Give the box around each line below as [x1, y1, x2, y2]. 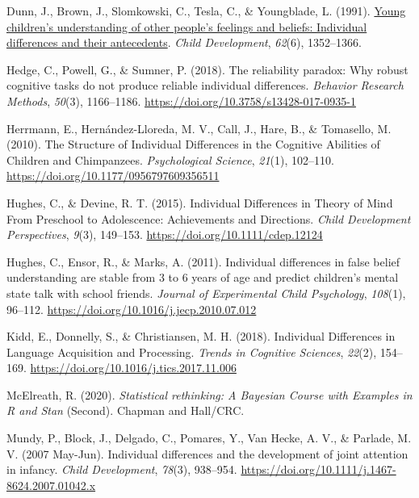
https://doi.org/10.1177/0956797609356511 [6, 167, 220, 184]
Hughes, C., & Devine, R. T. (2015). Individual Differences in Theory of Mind [6, 194, 393, 211]
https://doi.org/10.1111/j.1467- [241, 461, 396, 478]
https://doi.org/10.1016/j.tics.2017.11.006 [30, 359, 237, 376]
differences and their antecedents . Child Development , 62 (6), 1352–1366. [6, 34, 362, 51]
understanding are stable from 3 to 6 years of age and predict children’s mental [6, 269, 399, 286]
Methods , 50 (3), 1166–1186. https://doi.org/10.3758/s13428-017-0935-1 [6, 92, 356, 109]
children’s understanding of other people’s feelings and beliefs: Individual [6, 18, 367, 35]
